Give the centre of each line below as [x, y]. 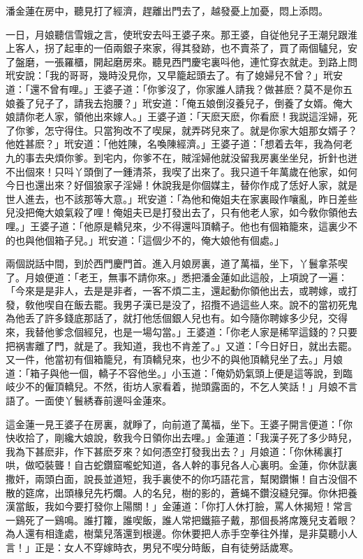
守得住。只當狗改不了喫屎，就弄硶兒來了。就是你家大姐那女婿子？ [206, 130]
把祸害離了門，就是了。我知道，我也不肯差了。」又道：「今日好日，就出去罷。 [181, 345]
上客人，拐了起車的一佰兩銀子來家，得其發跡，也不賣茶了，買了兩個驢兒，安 [181, 48]
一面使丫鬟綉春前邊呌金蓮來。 [103, 401]
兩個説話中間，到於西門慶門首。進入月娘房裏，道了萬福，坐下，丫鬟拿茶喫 [177, 263]
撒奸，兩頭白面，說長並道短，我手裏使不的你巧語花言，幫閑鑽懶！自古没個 [177, 479]
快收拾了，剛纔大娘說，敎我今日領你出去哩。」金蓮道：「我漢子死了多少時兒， [181, 438]
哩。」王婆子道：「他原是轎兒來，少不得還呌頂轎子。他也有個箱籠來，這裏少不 [181, 226]
